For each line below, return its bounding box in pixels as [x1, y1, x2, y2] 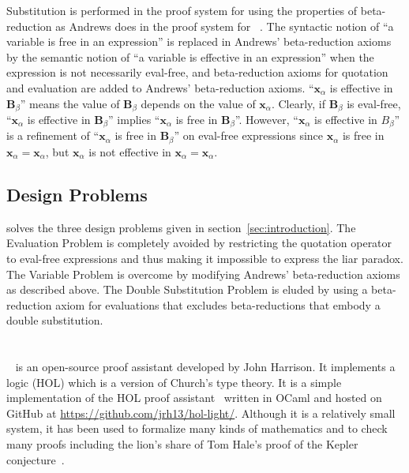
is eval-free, [347, 95, 401, 111]
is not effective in [88, 143, 171, 160]
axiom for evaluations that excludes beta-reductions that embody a [55, 296, 381, 313]
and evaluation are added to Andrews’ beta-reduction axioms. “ [6, 79, 314, 96]
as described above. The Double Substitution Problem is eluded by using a [6, 281, 368, 298]
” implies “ [108, 111, 160, 128]
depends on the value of [141, 95, 256, 111]
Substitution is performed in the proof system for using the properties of [6, 2, 358, 18]
